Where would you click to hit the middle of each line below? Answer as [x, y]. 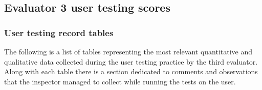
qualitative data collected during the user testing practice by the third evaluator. [131, 61]
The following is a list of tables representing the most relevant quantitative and [128, 51]
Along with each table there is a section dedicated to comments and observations [131, 71]
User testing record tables [59, 32]
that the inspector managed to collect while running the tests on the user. [120, 81]
